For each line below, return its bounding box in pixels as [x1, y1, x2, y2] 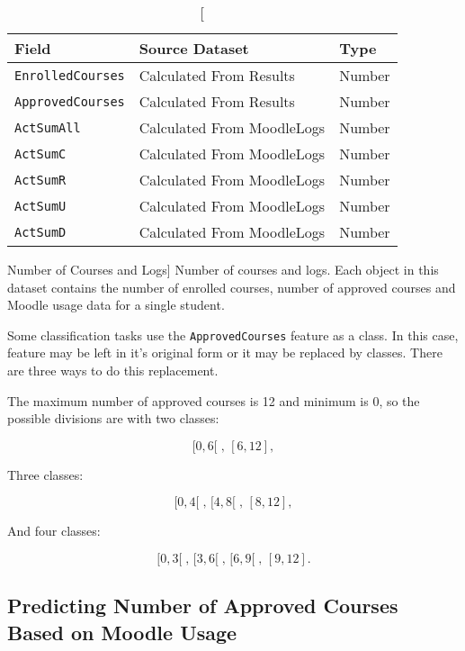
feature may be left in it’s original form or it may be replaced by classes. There [7, 343, 443, 362]
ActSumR [14, 172, 67, 187]
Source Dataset [139, 38, 249, 59]
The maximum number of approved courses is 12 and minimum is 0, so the [7, 391, 420, 410]
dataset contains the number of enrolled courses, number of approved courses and [7, 277, 456, 296]
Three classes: [7, 465, 84, 484]
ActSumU [14, 198, 67, 213]
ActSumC [14, 146, 67, 161]
